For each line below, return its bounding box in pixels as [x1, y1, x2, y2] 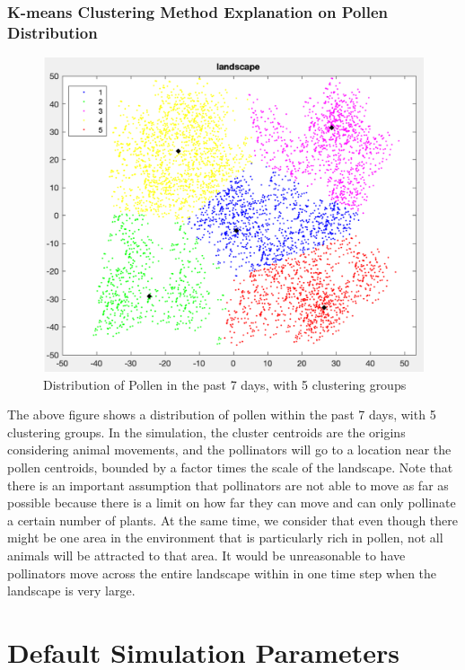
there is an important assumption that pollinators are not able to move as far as [7, 475, 449, 494]
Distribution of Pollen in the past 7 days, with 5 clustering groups [43, 375, 407, 393]
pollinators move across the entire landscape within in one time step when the [7, 563, 437, 582]
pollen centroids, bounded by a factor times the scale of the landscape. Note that [7, 457, 453, 476]
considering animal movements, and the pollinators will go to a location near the [7, 440, 452, 459]
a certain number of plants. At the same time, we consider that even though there [7, 510, 459, 529]
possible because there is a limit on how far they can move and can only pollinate [7, 493, 456, 512]
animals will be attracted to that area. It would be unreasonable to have [7, 545, 406, 564]
